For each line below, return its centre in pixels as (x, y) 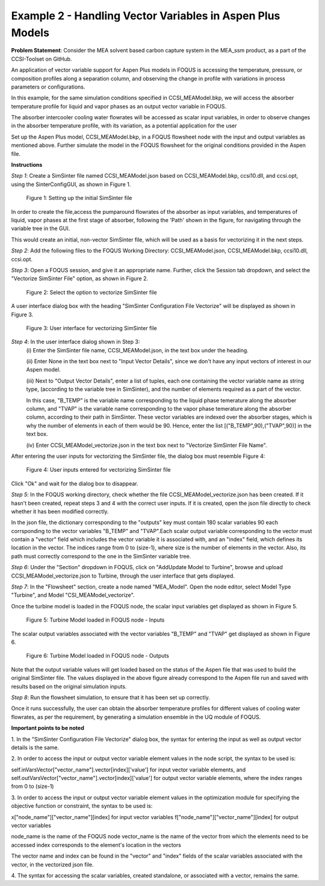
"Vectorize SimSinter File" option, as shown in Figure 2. (80, 279)
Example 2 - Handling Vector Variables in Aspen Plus (146, 16)
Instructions (27, 165)
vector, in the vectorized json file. (52, 864)
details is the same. (35, 747)
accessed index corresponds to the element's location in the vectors (96, 845)
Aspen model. (43, 370)
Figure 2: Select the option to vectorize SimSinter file (91, 292)
